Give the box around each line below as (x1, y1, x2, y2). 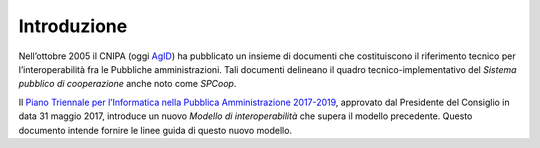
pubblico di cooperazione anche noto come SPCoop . (18, 78, 237, 90)
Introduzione (18, 15, 128, 37)
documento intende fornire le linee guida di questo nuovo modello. (18, 124, 293, 136)
